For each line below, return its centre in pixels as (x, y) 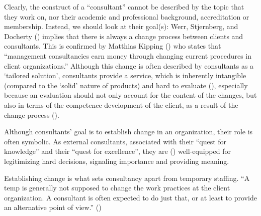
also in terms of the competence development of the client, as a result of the (121, 104)
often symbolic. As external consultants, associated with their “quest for (115, 141)
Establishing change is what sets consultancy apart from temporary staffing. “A (127, 178)
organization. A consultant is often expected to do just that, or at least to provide (130, 197)
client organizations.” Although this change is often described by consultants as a (129, 65)
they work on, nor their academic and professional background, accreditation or (127, 16)
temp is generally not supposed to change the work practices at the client (117, 188)
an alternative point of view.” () (53, 207)
